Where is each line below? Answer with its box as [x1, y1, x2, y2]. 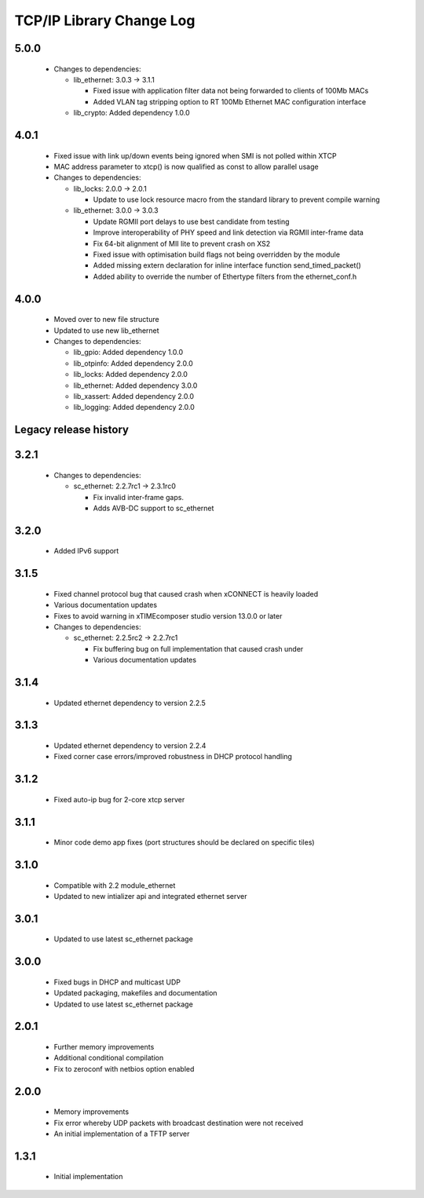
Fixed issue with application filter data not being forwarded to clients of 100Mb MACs [93, 86, 369, 96]
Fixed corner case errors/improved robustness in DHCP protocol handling [53, 752, 292, 762]
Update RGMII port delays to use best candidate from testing [93, 217, 290, 226]
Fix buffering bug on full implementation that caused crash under [93, 644, 304, 653]
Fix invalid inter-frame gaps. [93, 492, 185, 502]
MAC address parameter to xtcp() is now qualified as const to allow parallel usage [53, 162, 319, 171]
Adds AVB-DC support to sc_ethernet [93, 503, 214, 513]
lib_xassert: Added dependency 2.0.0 [73, 391, 195, 400]
